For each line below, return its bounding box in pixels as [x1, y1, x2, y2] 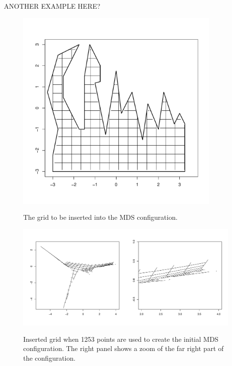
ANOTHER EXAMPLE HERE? [4, 1, 101, 11]
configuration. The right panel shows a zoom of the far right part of [23, 343, 224, 353]
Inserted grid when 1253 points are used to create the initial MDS [23, 334, 218, 344]
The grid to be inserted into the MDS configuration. [23, 212, 178, 222]
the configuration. [23, 352, 76, 363]
